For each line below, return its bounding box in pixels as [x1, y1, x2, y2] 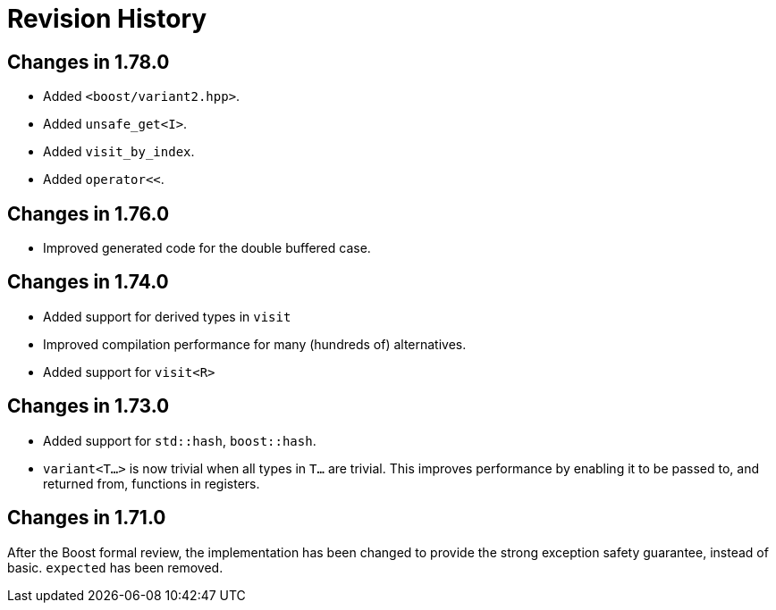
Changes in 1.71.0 [7, 506, 166, 530]
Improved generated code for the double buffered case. [43, 240, 371, 256]
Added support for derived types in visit [43, 308, 291, 324]
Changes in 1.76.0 [7, 202, 170, 225]
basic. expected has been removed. [7, 559, 224, 575]
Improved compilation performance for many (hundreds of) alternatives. [43, 336, 467, 352]
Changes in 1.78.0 [7, 50, 170, 73]
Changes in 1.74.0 [7, 271, 169, 294]
